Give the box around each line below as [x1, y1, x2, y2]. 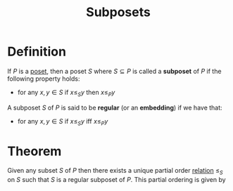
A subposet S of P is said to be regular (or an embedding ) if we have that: [7, 103, 223, 112]
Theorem [7, 143, 62, 159]
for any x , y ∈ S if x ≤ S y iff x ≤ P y [17, 117, 108, 127]
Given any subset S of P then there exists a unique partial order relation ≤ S [7, 166, 223, 176]
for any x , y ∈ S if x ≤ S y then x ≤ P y [17, 88, 115, 98]
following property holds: [7, 74, 80, 83]
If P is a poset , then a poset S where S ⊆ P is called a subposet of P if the [7, 67, 222, 75]
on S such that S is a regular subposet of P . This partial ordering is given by [7, 176, 227, 184]
